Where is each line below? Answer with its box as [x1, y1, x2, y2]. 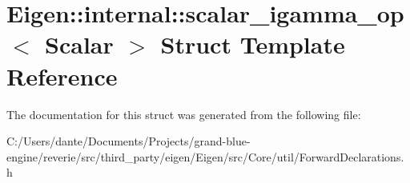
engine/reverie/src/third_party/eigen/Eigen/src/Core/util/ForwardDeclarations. [6, 148, 404, 165]
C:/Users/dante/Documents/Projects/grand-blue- [6, 133, 251, 149]
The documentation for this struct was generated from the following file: [6, 105, 361, 122]
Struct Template [160, 28, 345, 61]
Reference [6, 59, 118, 92]
